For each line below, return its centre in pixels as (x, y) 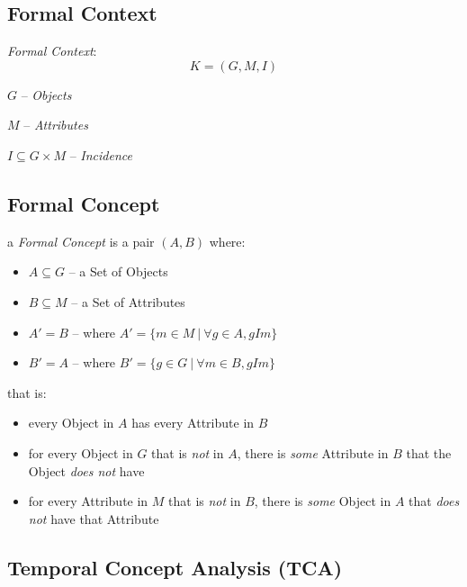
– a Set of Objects (118, 271)
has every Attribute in (193, 423)
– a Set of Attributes (128, 301)
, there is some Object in (323, 501)
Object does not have (86, 470)
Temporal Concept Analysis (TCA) (175, 567)
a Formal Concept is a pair (81, 241)
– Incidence (101, 154)
